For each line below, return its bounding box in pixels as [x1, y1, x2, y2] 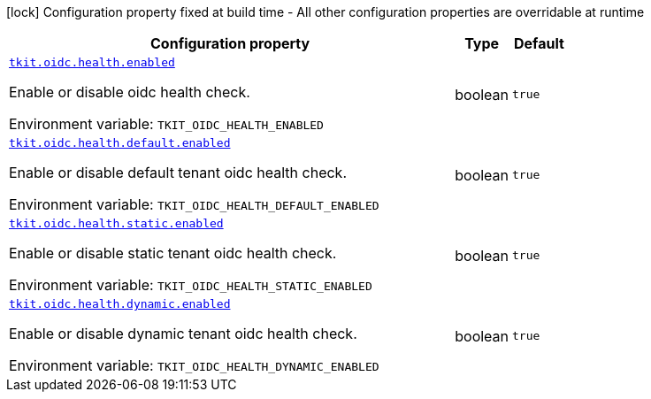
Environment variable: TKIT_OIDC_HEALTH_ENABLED [9, 115, 324, 133]
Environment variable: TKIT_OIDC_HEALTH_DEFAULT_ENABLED [9, 196, 379, 213]
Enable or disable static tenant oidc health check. [9, 244, 337, 262]
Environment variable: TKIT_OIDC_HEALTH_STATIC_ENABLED [9, 276, 372, 294]
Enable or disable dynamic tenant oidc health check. [9, 325, 357, 342]
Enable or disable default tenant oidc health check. [9, 164, 347, 181]
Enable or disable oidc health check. [9, 83, 250, 101]
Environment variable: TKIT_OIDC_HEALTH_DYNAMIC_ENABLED [9, 357, 379, 374]
